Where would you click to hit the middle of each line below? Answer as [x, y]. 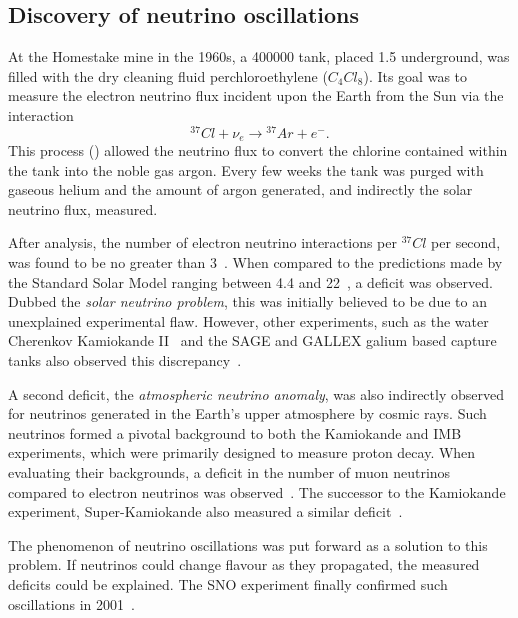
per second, [466, 242]
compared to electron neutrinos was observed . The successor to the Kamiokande [257, 491]
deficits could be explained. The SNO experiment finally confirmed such [228, 583]
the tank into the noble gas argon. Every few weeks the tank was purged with [246, 169]
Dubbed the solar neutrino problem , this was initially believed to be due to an [247, 301]
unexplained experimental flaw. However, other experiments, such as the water [248, 320]
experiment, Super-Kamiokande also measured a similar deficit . [205, 511]
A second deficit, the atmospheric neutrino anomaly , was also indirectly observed [256, 393]
